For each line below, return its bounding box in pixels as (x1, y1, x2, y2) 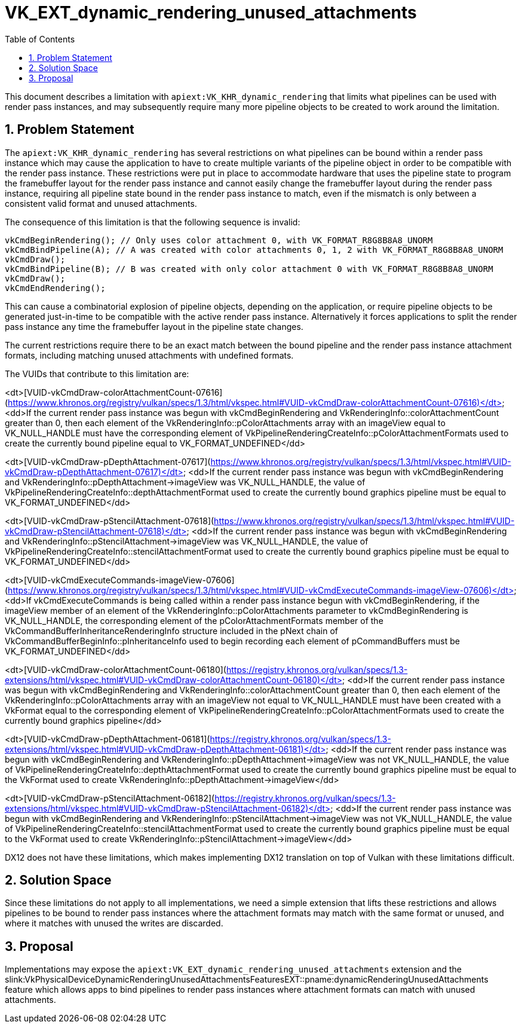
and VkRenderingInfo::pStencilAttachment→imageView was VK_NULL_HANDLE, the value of (5, 536, 369, 546)
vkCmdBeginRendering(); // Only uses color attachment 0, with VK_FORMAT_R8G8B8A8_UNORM (5, 235, 433, 245)
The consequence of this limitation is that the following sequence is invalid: (5, 216, 300, 227)
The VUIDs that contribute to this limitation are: (5, 368, 189, 379)
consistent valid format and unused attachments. (5, 198, 197, 209)
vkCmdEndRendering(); (5, 283, 106, 293)
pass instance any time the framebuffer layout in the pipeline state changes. (5, 321, 303, 332)
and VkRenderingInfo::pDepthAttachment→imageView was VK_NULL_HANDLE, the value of (5, 476, 366, 487)
